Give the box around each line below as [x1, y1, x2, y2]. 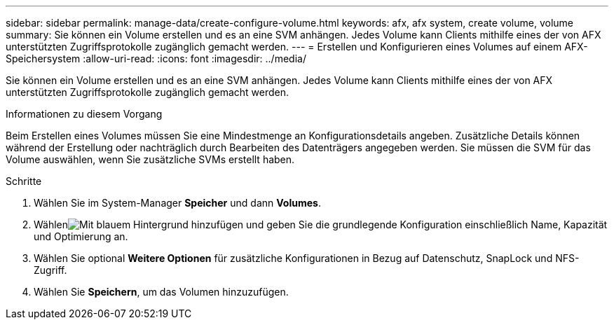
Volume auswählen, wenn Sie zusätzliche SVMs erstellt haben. [6, 153, 295, 165]
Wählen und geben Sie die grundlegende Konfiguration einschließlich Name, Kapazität [34, 219, 608, 230]
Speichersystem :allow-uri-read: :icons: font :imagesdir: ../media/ [6, 53, 306, 64]
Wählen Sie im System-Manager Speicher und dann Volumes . [34, 197, 321, 209]
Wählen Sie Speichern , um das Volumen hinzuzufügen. [34, 286, 289, 298]
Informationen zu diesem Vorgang [6, 108, 163, 120]
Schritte [6, 175, 42, 187]
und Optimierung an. [34, 230, 128, 242]
